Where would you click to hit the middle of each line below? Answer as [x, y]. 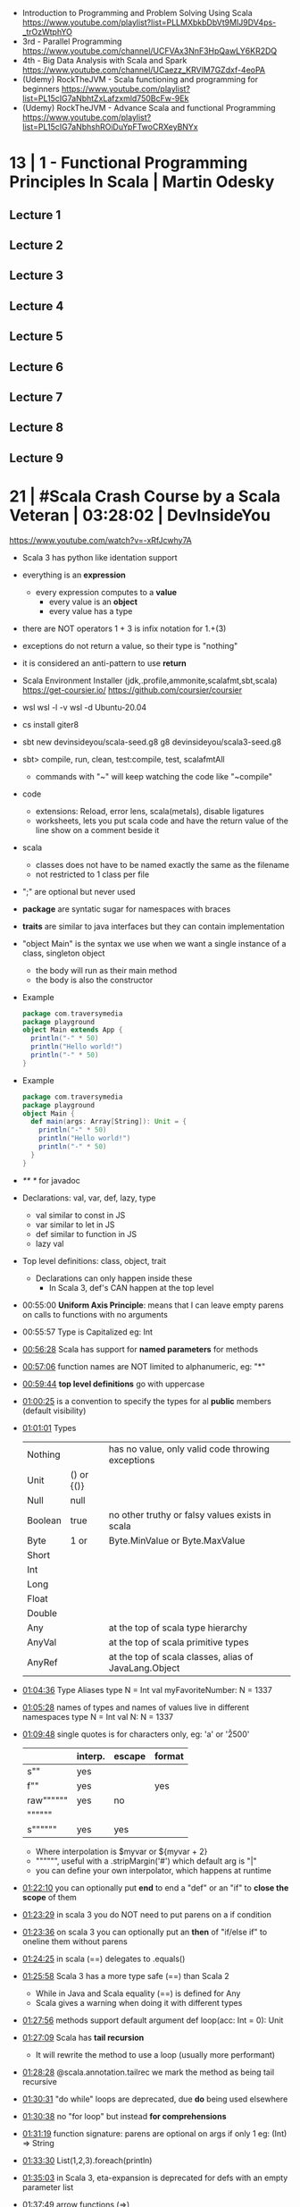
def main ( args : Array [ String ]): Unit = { [109, 1122]
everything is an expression [74, 575]
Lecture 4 [37, 306]
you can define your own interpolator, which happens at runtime [154, 1870]
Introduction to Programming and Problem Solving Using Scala [137, 13]
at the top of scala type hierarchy [178, 1628]
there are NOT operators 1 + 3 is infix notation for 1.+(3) [124, 628]
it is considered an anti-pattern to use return [104, 663]
